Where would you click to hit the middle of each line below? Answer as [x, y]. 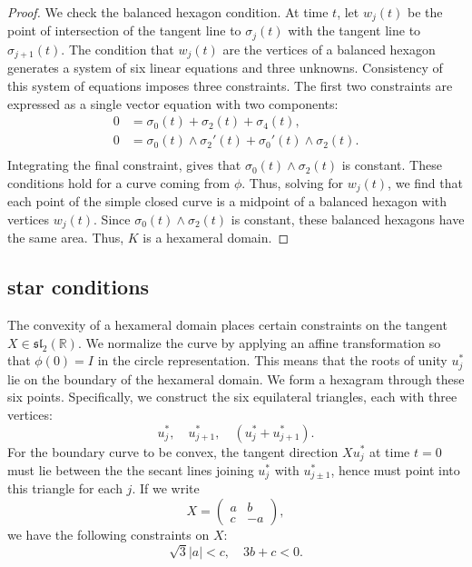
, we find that [425, 182]
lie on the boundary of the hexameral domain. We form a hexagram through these [236, 378]
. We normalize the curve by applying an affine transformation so [259, 342]
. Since [112, 219]
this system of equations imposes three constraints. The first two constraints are [230, 85]
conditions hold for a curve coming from [119, 182]
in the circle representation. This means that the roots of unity [272, 360]
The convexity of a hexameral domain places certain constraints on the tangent [227, 325]
